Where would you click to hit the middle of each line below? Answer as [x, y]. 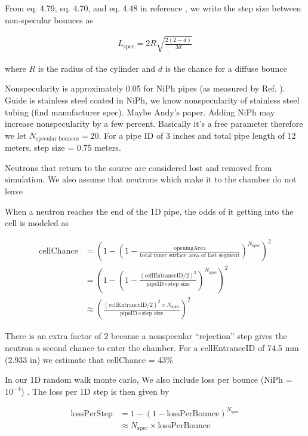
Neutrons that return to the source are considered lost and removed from [138, 167]
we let [16, 135]
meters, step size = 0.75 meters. [63, 147]
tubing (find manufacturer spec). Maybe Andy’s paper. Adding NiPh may [140, 112]
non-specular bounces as [49, 19]
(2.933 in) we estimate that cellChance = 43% [89, 359]
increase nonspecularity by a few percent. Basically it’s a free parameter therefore [154, 124]
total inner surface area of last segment [190, 255]
